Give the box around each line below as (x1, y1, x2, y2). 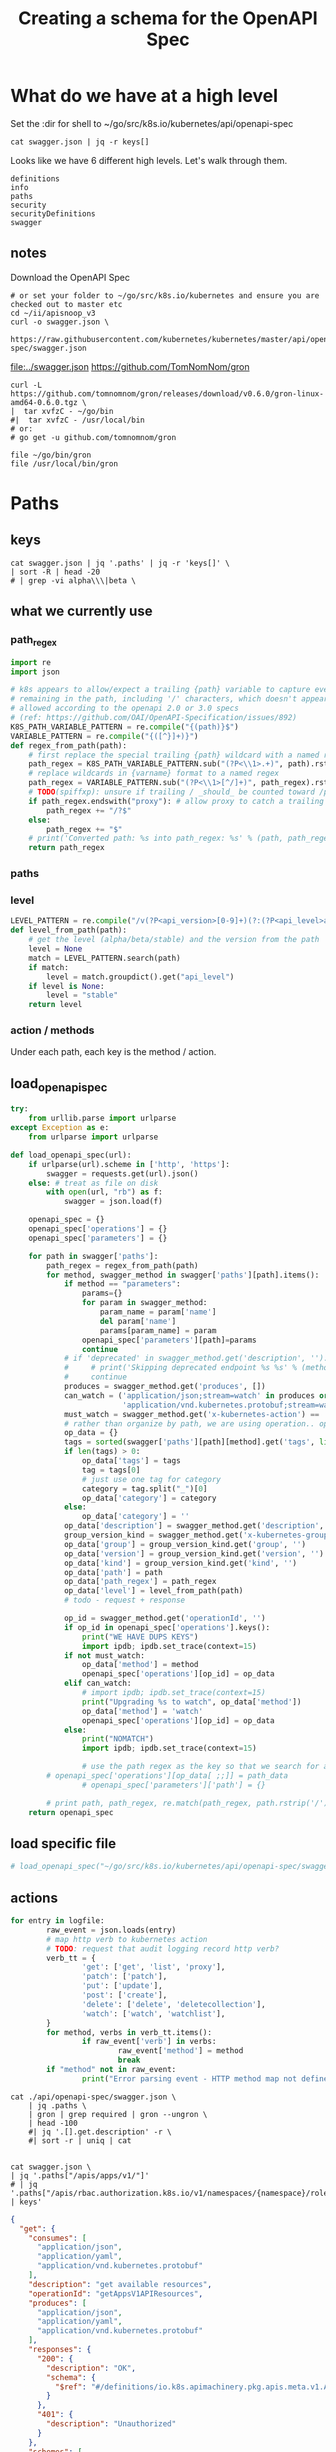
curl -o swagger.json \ (10, 317, 110, 327)
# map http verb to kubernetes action (46, 1934, 208, 1944)
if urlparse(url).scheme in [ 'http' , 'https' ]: (28, 1159, 230, 1169)
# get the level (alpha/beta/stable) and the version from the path (28, 935, 320, 945)
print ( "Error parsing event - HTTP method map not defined (81, 2073, 333, 2084)
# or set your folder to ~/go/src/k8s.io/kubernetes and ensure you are (10, 290, 320, 301)
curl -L (10, 380, 43, 390)
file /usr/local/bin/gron (10, 458, 118, 469)
